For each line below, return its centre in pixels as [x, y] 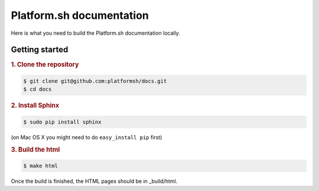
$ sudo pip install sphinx [62, 122]
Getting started [40, 50]
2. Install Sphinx [35, 106]
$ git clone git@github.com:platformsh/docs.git [95, 81]
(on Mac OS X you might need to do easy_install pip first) [87, 137]
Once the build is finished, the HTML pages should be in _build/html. [94, 181]
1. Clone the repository [45, 65]
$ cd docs [38, 89]
